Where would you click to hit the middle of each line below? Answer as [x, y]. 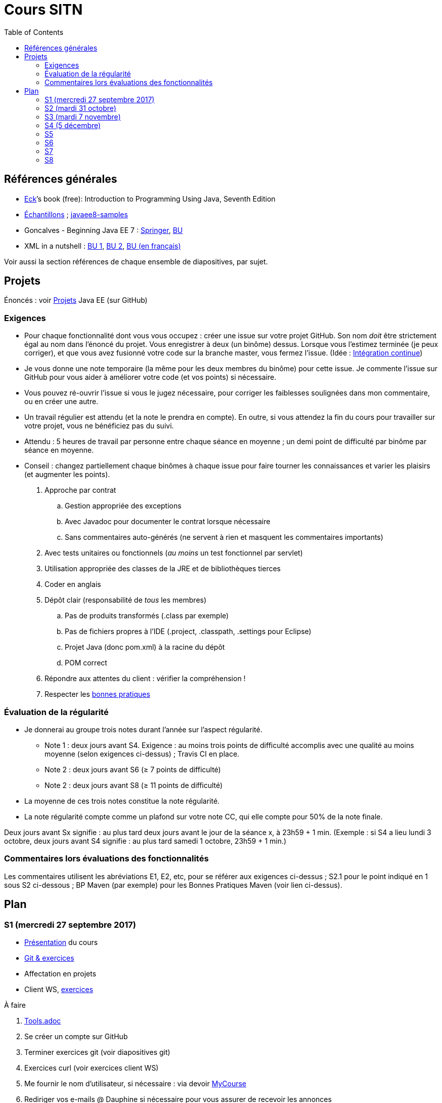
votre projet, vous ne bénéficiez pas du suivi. [99, 426]
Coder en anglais [73, 584]
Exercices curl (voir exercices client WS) [92, 1068]
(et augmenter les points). [67, 475]
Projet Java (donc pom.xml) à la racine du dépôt [145, 647]
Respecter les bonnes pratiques [97, 694]
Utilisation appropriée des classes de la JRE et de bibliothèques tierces [163, 569]
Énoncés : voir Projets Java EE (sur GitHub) [76, 300]
